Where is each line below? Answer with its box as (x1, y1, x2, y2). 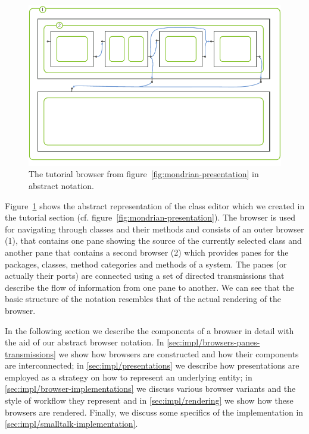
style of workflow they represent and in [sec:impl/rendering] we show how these (5, 394, 294, 407)
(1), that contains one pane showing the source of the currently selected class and (5, 234, 302, 247)
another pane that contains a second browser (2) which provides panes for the (5, 246, 289, 258)
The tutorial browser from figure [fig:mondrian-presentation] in (29, 168, 259, 180)
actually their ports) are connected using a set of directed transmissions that (5, 269, 285, 282)
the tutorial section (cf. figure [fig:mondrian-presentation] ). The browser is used (5, 211, 295, 224)
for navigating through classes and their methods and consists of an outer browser (5, 222, 304, 235)
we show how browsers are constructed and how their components (58, 347, 299, 360)
